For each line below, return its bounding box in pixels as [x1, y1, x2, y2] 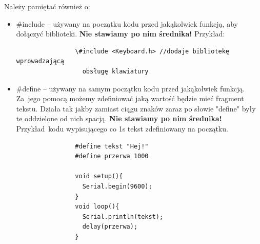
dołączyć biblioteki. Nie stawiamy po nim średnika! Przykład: [16, 28, 225, 39]
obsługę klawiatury [82, 67, 149, 75]
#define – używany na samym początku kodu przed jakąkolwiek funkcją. [16, 83, 245, 93]
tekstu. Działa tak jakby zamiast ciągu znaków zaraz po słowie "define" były [16, 103, 256, 114]
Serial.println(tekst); [82, 213, 164, 220]
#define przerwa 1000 [75, 153, 149, 160]
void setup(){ [75, 173, 123, 180]
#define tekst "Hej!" [75, 142, 149, 150]
